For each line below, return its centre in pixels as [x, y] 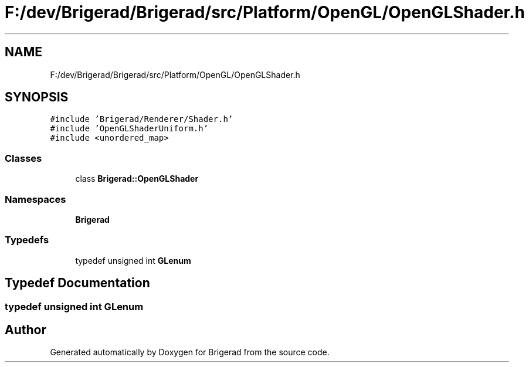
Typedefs [27, 240]
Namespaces [35, 199]
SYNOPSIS [37, 97]
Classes [23, 158]
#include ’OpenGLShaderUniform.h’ [129, 129]
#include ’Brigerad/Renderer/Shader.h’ [142, 119]
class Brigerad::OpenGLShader [137, 179]
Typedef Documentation [77, 283]
